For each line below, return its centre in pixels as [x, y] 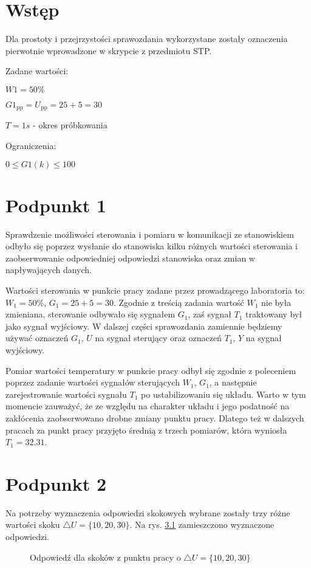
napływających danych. [49, 270]
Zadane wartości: [37, 71]
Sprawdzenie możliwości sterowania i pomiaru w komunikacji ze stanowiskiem [150, 234]
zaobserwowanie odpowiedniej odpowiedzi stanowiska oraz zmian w [130, 258]
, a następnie [233, 382]
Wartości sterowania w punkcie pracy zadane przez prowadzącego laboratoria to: [155, 290]
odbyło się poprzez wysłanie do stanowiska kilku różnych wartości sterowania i [152, 246]
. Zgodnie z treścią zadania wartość [179, 302]
